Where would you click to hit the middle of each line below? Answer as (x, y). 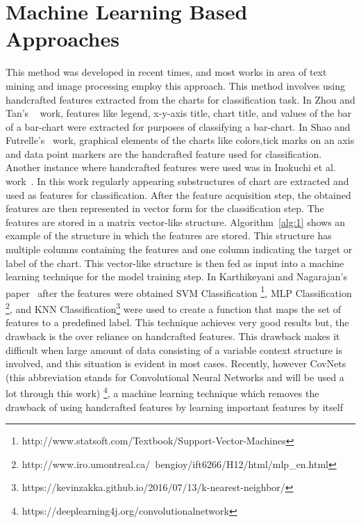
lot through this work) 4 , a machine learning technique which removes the (162, 392)
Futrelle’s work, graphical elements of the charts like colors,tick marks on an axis (180, 140)
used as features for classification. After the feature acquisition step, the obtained (178, 194)
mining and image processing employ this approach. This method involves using (175, 85)
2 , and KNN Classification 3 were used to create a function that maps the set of (174, 308)
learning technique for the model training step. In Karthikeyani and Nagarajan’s (176, 276)
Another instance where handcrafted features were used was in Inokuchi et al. (171, 167)
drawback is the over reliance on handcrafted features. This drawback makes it (173, 336)
